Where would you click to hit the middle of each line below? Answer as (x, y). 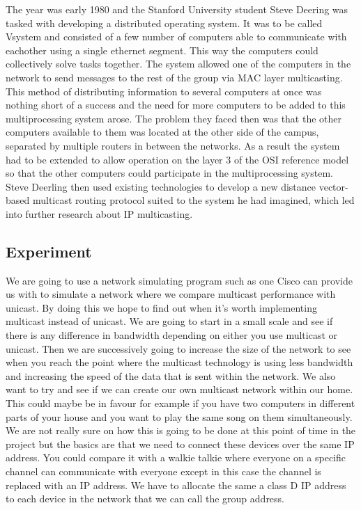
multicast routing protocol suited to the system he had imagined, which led (193, 200)
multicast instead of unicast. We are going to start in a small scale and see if (169, 321)
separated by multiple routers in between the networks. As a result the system (173, 145)
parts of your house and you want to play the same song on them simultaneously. (179, 416)
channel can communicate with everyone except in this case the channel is (163, 471)
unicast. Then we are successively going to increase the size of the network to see (178, 348)
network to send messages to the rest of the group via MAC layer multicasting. (174, 77)
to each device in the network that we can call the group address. (145, 499)
